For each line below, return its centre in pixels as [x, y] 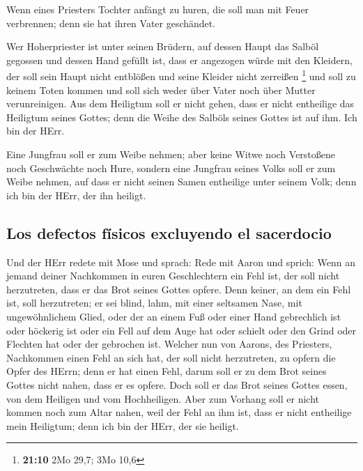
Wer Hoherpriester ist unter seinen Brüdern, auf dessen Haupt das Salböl [163, 46]
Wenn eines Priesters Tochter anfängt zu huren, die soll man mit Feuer [158, 9]
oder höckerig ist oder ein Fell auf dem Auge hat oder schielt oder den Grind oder [181, 330]
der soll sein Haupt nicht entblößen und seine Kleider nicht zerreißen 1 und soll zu [181, 75]
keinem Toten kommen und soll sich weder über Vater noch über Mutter [161, 90]
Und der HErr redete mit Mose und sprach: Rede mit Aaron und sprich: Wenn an [181, 262]
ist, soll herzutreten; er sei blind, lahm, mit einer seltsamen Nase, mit [154, 303]
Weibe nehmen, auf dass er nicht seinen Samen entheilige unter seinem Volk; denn [181, 182]
